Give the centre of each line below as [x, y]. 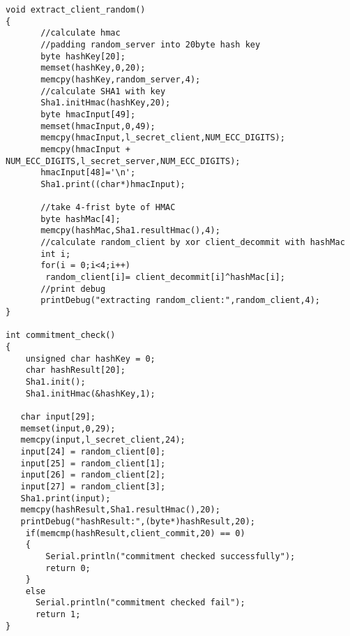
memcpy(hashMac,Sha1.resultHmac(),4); [130, 231]
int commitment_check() [61, 335]
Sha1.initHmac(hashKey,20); [106, 103]
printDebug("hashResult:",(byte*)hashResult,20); [138, 521]
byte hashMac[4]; [81, 219]
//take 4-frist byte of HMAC [108, 208]
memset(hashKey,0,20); [93, 68]
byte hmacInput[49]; [88, 114]
